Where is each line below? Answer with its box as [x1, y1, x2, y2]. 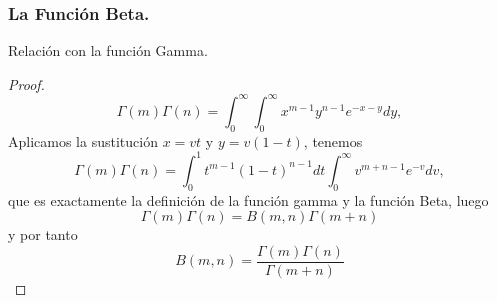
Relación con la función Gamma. [8, 40, 208, 61]
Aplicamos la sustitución [8, 130, 158, 151]
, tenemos [303, 130, 363, 151]
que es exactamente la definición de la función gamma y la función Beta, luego [8, 189, 489, 210]
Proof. [8, 73, 45, 94]
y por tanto [8, 224, 78, 245]
